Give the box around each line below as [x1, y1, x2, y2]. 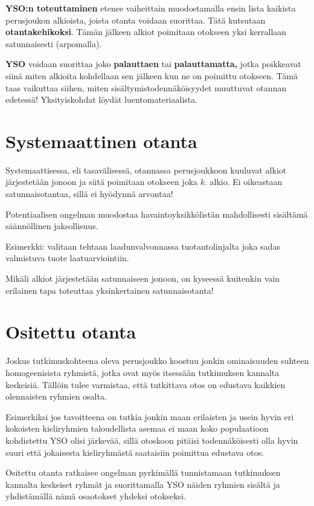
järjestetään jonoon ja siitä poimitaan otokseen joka [5, 175, 198, 188]
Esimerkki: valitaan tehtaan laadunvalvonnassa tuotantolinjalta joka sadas [5, 239, 280, 252]
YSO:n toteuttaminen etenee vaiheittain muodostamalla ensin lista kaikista [5, 2, 296, 14]
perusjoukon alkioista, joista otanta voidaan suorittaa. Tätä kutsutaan [5, 13, 266, 26]
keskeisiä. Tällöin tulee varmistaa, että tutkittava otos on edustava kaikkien [5, 378, 286, 391]
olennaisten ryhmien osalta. [5, 390, 107, 403]
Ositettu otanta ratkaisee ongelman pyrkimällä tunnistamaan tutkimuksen [5, 466, 281, 479]
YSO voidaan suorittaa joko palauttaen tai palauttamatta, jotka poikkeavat [5, 57, 301, 70]
